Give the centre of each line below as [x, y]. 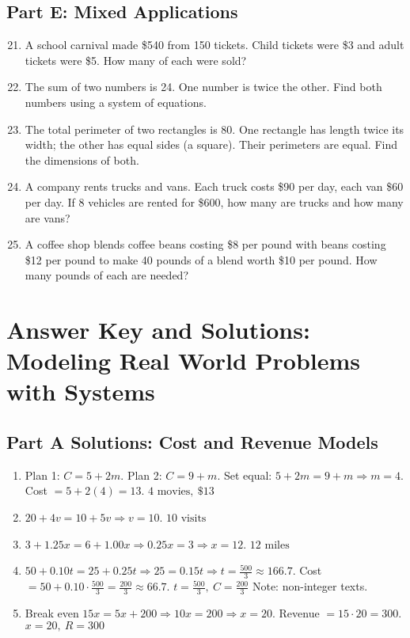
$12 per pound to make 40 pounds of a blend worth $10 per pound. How [201, 259]
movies [174, 492]
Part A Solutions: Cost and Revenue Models [192, 442]
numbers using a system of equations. [116, 102]
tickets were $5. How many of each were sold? [136, 60]
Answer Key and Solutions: [158, 330]
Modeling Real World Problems [184, 361]
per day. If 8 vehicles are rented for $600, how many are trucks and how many [214, 201]
